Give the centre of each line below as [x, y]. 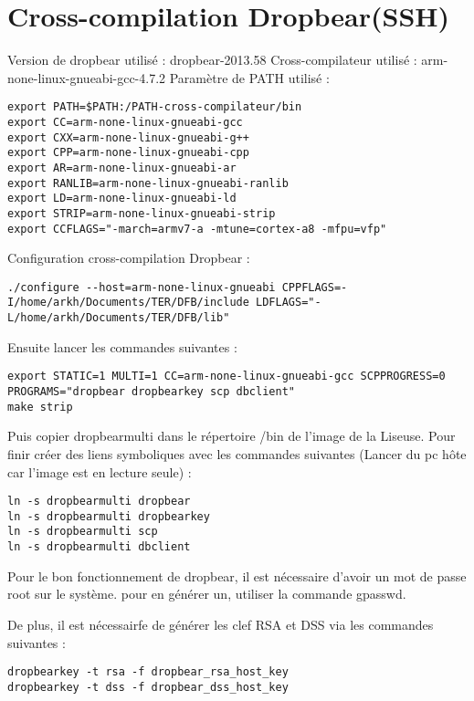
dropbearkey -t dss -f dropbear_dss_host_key [148, 687]
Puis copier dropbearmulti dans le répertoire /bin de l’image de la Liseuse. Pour [232, 436]
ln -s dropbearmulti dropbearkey [109, 516]
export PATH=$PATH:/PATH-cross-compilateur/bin [155, 107]
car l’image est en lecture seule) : [100, 471]
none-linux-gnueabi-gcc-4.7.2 [87, 77]
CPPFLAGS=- [315, 287]
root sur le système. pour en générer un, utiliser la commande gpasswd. [207, 594]
